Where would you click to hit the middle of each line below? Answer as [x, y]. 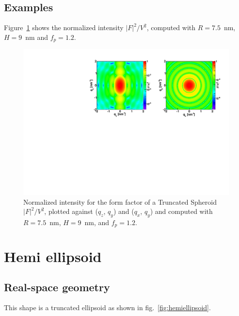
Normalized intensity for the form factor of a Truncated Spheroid [120, 202]
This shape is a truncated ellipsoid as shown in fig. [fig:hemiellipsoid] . [107, 307]
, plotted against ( [71, 211]
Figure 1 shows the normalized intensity [64, 27]
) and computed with [181, 211]
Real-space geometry [57, 287]
